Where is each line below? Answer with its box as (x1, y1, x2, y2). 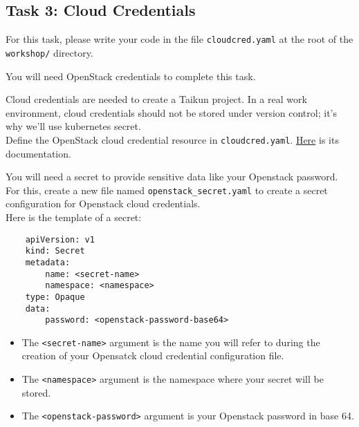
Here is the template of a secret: (6, 209, 142, 224)
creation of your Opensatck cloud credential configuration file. (21, 348, 284, 363)
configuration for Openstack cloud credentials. (6, 196, 201, 211)
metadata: (25, 257, 71, 267)
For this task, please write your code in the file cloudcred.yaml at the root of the (6, 32, 353, 46)
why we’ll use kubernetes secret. (6, 119, 141, 133)
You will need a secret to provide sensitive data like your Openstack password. (6, 169, 338, 184)
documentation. (6, 146, 71, 160)
